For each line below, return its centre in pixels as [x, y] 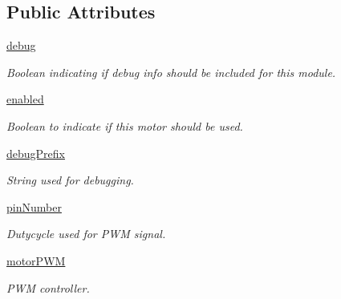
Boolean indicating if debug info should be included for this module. [171, 72]
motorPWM [36, 260]
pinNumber [34, 206]
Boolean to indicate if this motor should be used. [125, 125]
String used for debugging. [70, 180]
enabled [25, 99]
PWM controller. [48, 287]
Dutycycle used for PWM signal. [86, 234]
